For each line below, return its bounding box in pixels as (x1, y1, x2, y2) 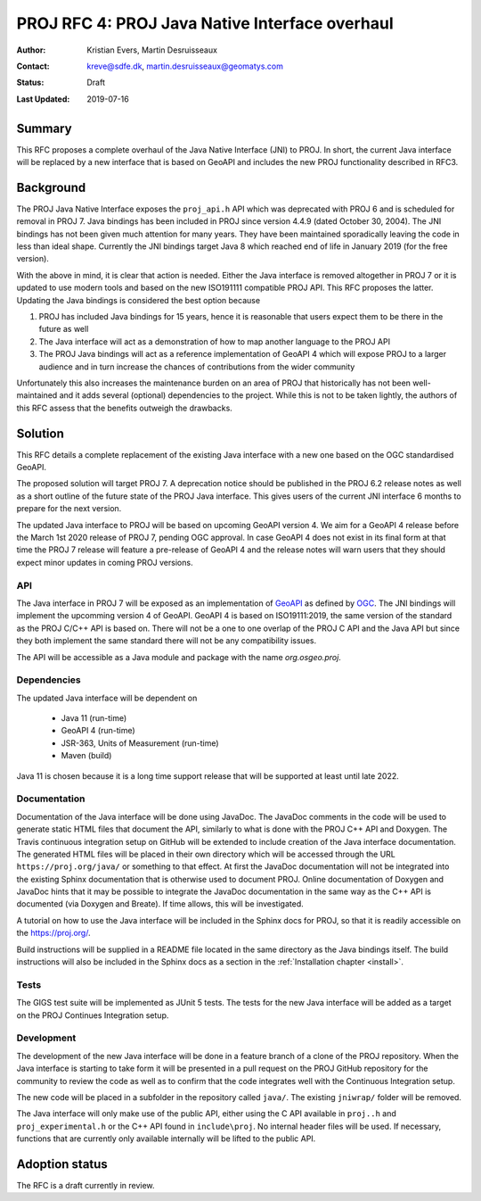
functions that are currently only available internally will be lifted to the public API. (16, 1133, 316, 1144)
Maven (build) (61, 750, 112, 761)
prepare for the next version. (16, 503, 122, 514)
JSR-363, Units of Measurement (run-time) (61, 737, 219, 749)
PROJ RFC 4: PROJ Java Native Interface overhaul (16, 13, 394, 33)
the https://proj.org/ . (16, 928, 91, 939)
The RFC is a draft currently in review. (16, 1180, 155, 1190)
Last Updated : (16, 94, 70, 104)
